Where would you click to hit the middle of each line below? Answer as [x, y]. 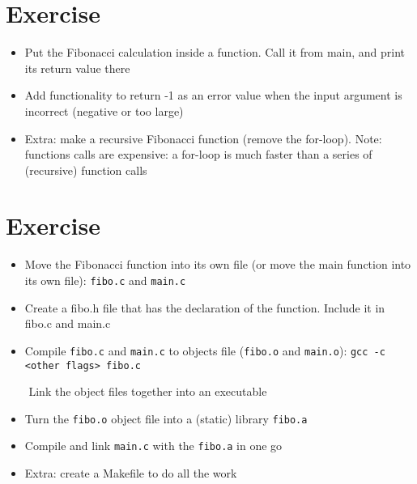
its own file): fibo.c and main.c [105, 280]
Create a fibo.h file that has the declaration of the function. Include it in [205, 307]
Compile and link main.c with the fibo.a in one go [153, 446]
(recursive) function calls [86, 170]
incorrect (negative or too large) [104, 110]
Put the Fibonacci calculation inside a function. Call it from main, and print [215, 52]
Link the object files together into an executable [148, 391]
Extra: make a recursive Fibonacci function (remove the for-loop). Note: [203, 138]
